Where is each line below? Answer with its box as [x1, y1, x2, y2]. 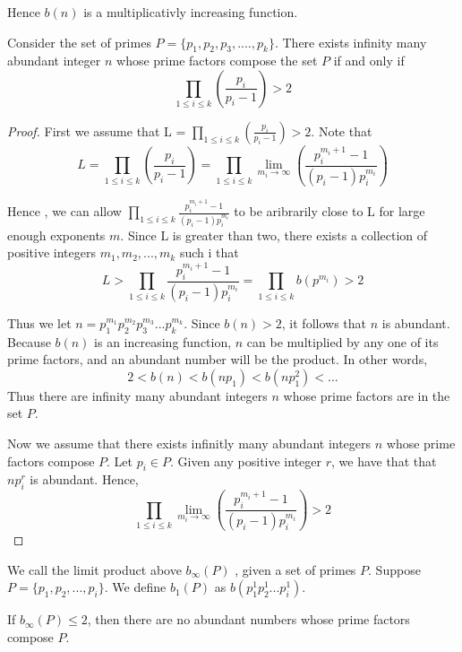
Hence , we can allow [7, 202, 122, 221]
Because [7, 332, 51, 351]
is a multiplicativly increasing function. [83, 3, 298, 21]
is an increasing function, [94, 332, 232, 351]
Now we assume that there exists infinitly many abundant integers [7, 433, 372, 452]
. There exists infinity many [274, 32, 427, 51]
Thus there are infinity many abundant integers [7, 386, 268, 404]
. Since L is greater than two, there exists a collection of [120, 225, 428, 244]
